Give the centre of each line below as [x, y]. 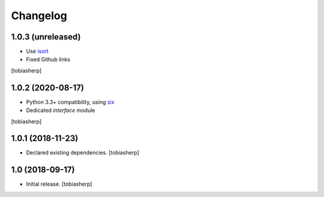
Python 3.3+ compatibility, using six [70, 102]
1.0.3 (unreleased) [46, 37]
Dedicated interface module [61, 110]
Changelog [39, 16]
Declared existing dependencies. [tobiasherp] [82, 153]
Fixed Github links [48, 59]
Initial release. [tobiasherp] [59, 184]
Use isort [37, 51]
